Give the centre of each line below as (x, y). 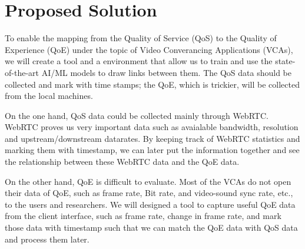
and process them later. (47, 239)
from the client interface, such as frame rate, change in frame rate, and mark (143, 216)
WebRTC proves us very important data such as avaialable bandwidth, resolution (152, 127)
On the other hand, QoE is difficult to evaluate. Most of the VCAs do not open (148, 181)
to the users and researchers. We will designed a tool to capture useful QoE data (150, 204)
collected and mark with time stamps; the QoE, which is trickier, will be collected (152, 84)
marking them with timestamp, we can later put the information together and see (152, 150)
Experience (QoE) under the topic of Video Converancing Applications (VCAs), (149, 49)
